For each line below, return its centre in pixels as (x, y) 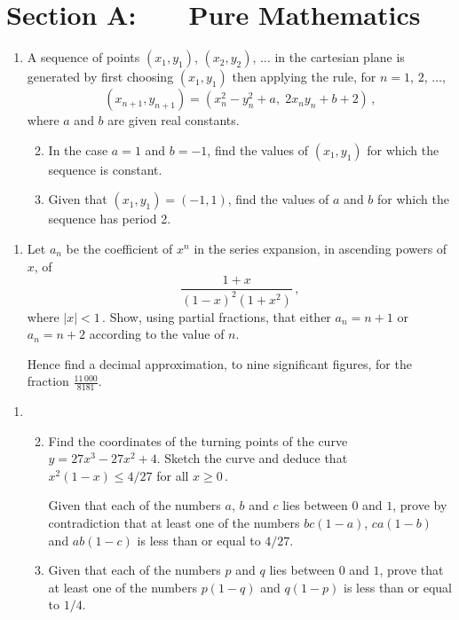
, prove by (420, 505)
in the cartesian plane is (340, 57)
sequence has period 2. (110, 219)
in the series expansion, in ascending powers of (321, 248)
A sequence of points (83, 57)
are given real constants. (174, 120)
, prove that (412, 570)
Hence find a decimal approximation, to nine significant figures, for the (219, 363)
